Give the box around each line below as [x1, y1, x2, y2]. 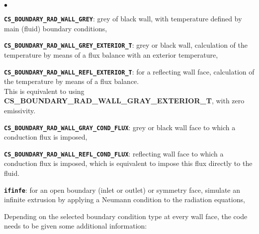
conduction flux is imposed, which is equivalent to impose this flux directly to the [4, 158, 253, 168]
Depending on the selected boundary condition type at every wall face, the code [4, 211, 248, 221]
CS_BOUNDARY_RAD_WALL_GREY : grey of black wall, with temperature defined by [4, 13, 242, 23]
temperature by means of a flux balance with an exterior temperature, [4, 49, 218, 60]
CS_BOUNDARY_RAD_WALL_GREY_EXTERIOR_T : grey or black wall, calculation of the [4, 40, 248, 50]
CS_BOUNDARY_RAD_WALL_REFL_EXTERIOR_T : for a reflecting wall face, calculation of [4, 66, 255, 77]
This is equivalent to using [4, 85, 85, 96]
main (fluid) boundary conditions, [4, 23, 107, 33]
